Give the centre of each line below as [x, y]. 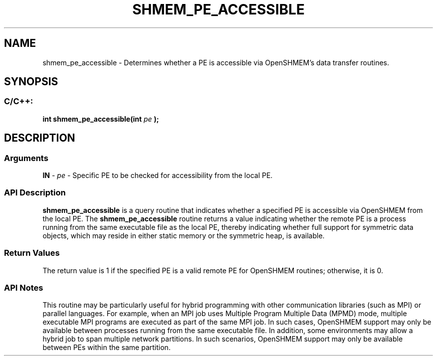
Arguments [26, 158]
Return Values [32, 253]
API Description [35, 193]
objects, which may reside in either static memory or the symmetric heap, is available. [184, 235]
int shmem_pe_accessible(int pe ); [101, 119]
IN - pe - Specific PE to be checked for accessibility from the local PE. [158, 176]
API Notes [24, 287]
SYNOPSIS [31, 82]
